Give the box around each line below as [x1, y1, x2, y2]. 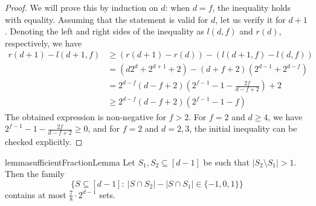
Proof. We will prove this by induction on [5, 1, 158, 13]
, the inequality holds [212, 1, 291, 13]
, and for [88, 122, 120, 135]
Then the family [5, 167, 65, 180]
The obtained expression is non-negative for [5, 110, 167, 123]
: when [165, 1, 190, 13]
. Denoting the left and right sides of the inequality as [5, 25, 204, 37]
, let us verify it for [215, 13, 286, 25]
